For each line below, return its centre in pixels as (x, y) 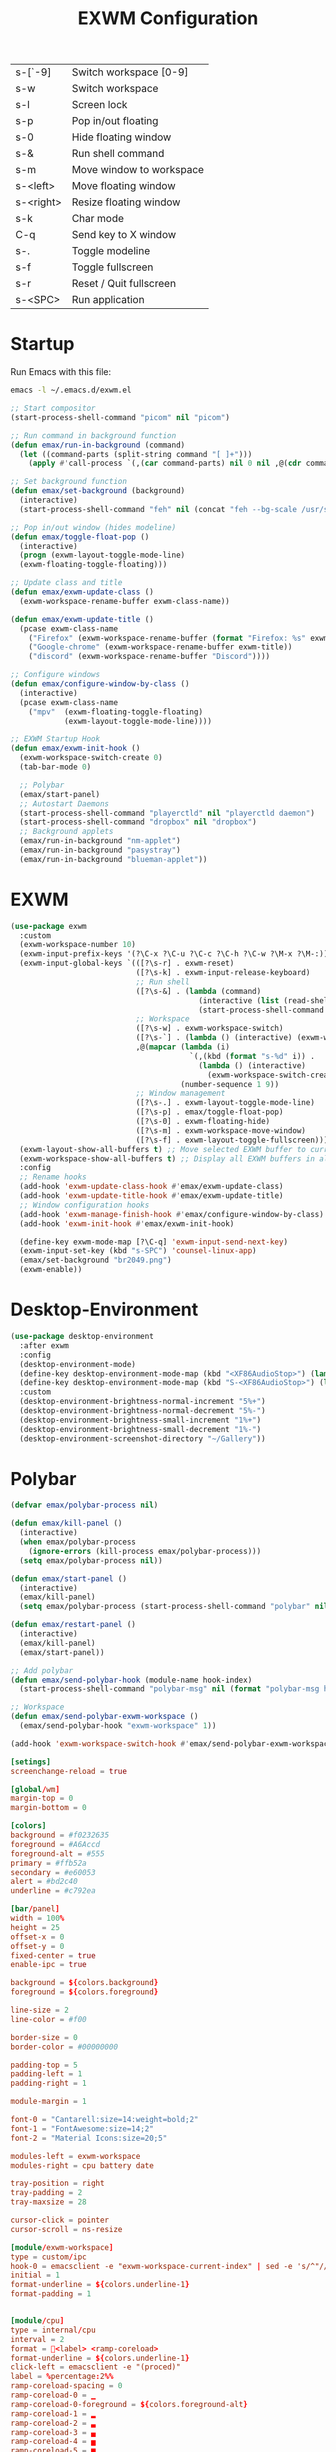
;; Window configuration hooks (84, 1205)
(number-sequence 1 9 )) (230, 1084)
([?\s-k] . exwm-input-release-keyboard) (223, 973)
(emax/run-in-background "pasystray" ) (100, 850)
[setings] (31, 1762)
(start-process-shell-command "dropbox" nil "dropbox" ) (138, 822)
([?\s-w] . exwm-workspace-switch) (209, 1028)
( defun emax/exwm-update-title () (82, 619)
